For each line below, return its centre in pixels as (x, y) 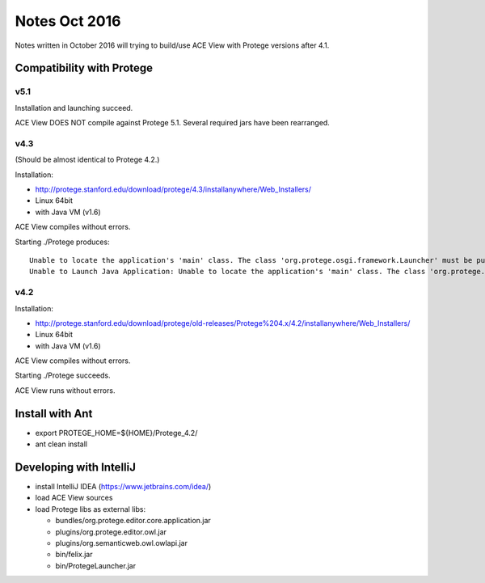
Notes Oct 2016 (68, 21)
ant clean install (61, 444)
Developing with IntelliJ (76, 467)
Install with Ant (54, 414)
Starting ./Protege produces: (62, 242)
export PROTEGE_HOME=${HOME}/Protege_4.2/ (116, 433)
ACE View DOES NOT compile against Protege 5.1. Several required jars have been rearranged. (173, 123)
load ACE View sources (74, 498)
